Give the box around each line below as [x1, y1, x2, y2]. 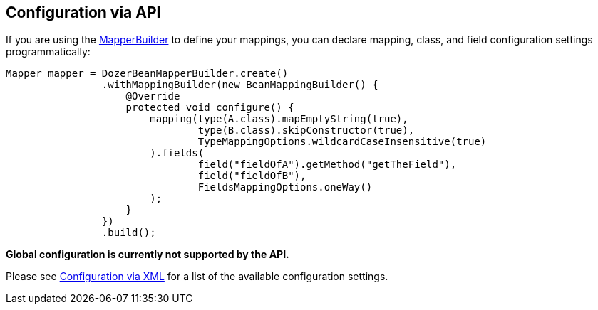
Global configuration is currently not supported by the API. [6, 248, 289, 261]
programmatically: [6, 46, 91, 58]
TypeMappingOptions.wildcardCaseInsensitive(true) [197, 136, 487, 148]
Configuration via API [6, 4, 161, 21]
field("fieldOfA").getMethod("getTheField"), [197, 159, 457, 171]
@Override [125, 90, 180, 102]
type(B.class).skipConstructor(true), [197, 124, 415, 137]
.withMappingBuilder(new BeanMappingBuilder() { [101, 79, 378, 91]
